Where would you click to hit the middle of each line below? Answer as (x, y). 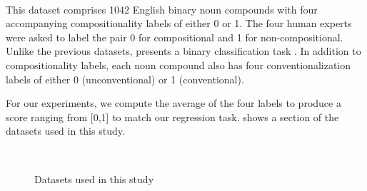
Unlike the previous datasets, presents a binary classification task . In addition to (183, 51)
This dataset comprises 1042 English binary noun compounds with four (162, 9)
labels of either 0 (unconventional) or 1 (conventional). (125, 79)
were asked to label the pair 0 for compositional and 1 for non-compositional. (175, 37)
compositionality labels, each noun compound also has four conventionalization (178, 64)
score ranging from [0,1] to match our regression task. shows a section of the (172, 117)
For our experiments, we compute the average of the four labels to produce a (174, 103)
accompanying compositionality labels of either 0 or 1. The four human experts (179, 23)
